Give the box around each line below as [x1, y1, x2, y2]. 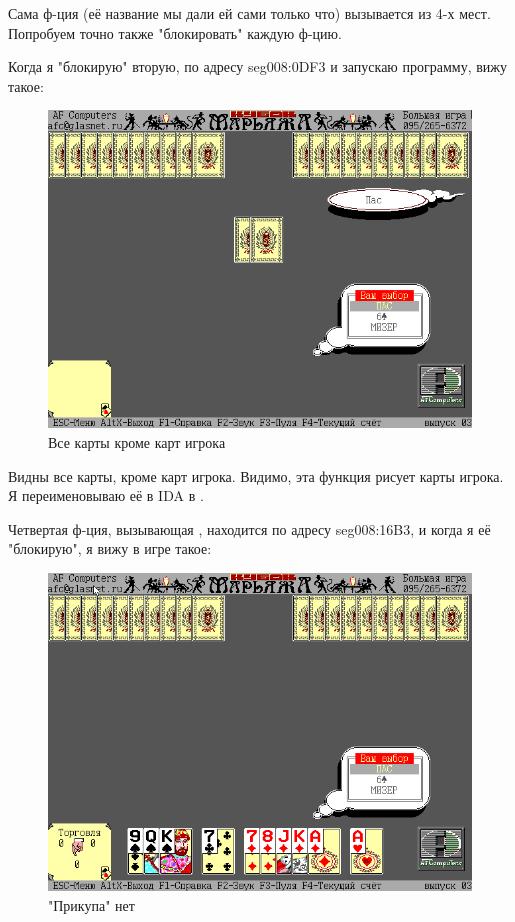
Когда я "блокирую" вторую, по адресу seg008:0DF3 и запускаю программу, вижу [8, 56, 507, 77]
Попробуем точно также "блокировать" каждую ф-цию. [8, 22, 342, 43]
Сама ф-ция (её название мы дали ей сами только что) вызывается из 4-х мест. [8, 3, 491, 23]
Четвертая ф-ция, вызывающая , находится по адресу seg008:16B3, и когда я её [8, 518, 491, 539]
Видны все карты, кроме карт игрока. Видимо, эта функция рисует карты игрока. [8, 465, 504, 486]
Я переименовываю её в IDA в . [8, 485, 204, 506]
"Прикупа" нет [48, 894, 135, 915]
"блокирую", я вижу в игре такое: [8, 538, 212, 559]
